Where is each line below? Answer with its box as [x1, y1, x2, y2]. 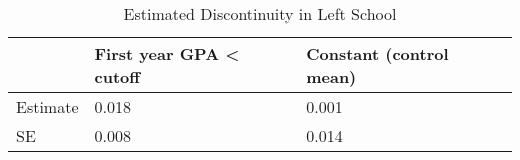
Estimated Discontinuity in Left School [123, 2, 397, 25]
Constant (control [306, 42, 449, 65]
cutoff [94, 65, 141, 88]
